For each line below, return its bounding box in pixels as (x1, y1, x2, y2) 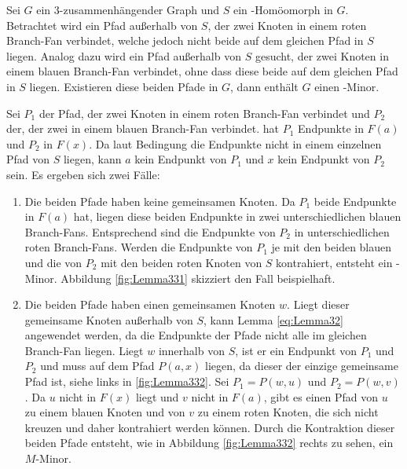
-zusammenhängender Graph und (59, 2, 220, 17)
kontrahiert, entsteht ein (276, 254, 393, 270)
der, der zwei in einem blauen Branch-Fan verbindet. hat (6, 120, 280, 137)
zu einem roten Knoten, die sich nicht (197, 404, 379, 420)
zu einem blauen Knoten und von (24, 404, 185, 420)
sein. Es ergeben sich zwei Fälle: (6, 166, 160, 182)
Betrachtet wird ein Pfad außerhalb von (6, 16, 198, 33)
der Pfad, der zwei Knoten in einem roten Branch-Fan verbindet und (38, 104, 370, 121)
